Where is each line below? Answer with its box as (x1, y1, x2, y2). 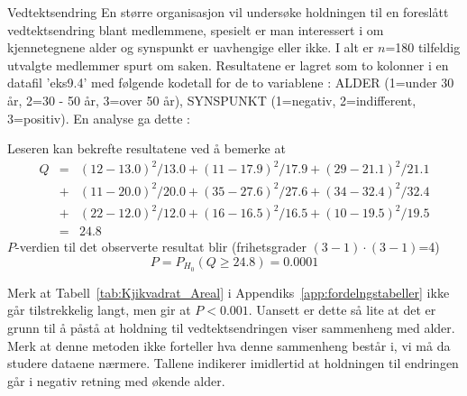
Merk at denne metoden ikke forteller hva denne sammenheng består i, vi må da (7, 336, 451, 355)
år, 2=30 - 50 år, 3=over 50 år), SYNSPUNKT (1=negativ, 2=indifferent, (7, 90, 417, 109)
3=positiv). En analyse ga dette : (7, 108, 190, 127)
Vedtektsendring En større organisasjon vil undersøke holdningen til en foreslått (7, 3, 449, 21)
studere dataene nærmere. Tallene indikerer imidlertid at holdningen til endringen (7, 354, 459, 373)
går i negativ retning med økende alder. (7, 371, 225, 390)
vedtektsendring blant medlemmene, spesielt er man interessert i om (7, 20, 384, 39)
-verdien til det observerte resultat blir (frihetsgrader (15, 237, 307, 256)
